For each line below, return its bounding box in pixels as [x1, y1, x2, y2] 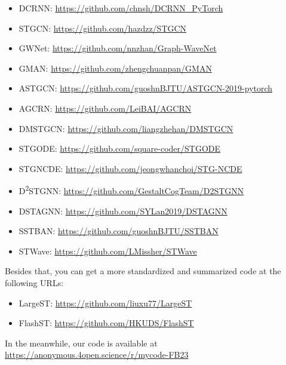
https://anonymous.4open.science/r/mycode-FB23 [5, 348, 189, 361]
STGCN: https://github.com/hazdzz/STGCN [19, 22, 187, 34]
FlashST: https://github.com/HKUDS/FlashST [19, 317, 194, 329]
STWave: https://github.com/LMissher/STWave [19, 244, 197, 257]
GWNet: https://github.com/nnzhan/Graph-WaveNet [19, 42, 217, 54]
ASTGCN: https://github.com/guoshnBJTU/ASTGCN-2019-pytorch [19, 82, 273, 94]
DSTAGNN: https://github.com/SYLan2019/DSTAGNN [19, 204, 227, 217]
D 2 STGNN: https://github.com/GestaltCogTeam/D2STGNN [19, 183, 244, 197]
